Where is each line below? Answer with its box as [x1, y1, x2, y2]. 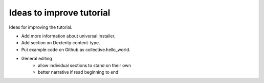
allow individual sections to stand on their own [38, 62, 132, 68]
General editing [21, 56, 52, 62]
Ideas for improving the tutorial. [9, 24, 73, 30]
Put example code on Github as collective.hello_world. [21, 47, 131, 52]
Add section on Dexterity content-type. [21, 40, 100, 46]
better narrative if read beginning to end [38, 69, 118, 75]
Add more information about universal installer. [21, 33, 116, 39]
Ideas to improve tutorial [9, 7, 110, 18]
